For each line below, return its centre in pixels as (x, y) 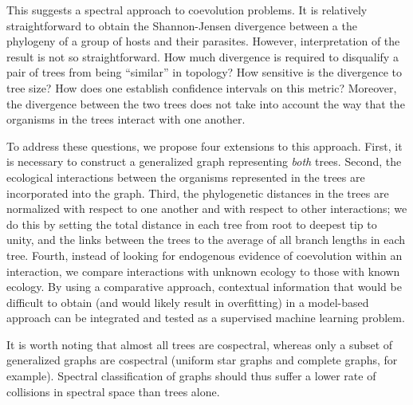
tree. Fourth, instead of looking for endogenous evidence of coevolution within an (205, 255)
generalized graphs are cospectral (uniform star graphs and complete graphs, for (202, 360)
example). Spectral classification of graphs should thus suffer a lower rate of (191, 376)
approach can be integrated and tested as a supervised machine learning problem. (206, 318)
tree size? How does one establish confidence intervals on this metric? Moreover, (202, 87)
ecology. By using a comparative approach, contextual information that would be (204, 287)
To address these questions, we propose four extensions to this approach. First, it (205, 145)
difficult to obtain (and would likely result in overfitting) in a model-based (188, 302)
